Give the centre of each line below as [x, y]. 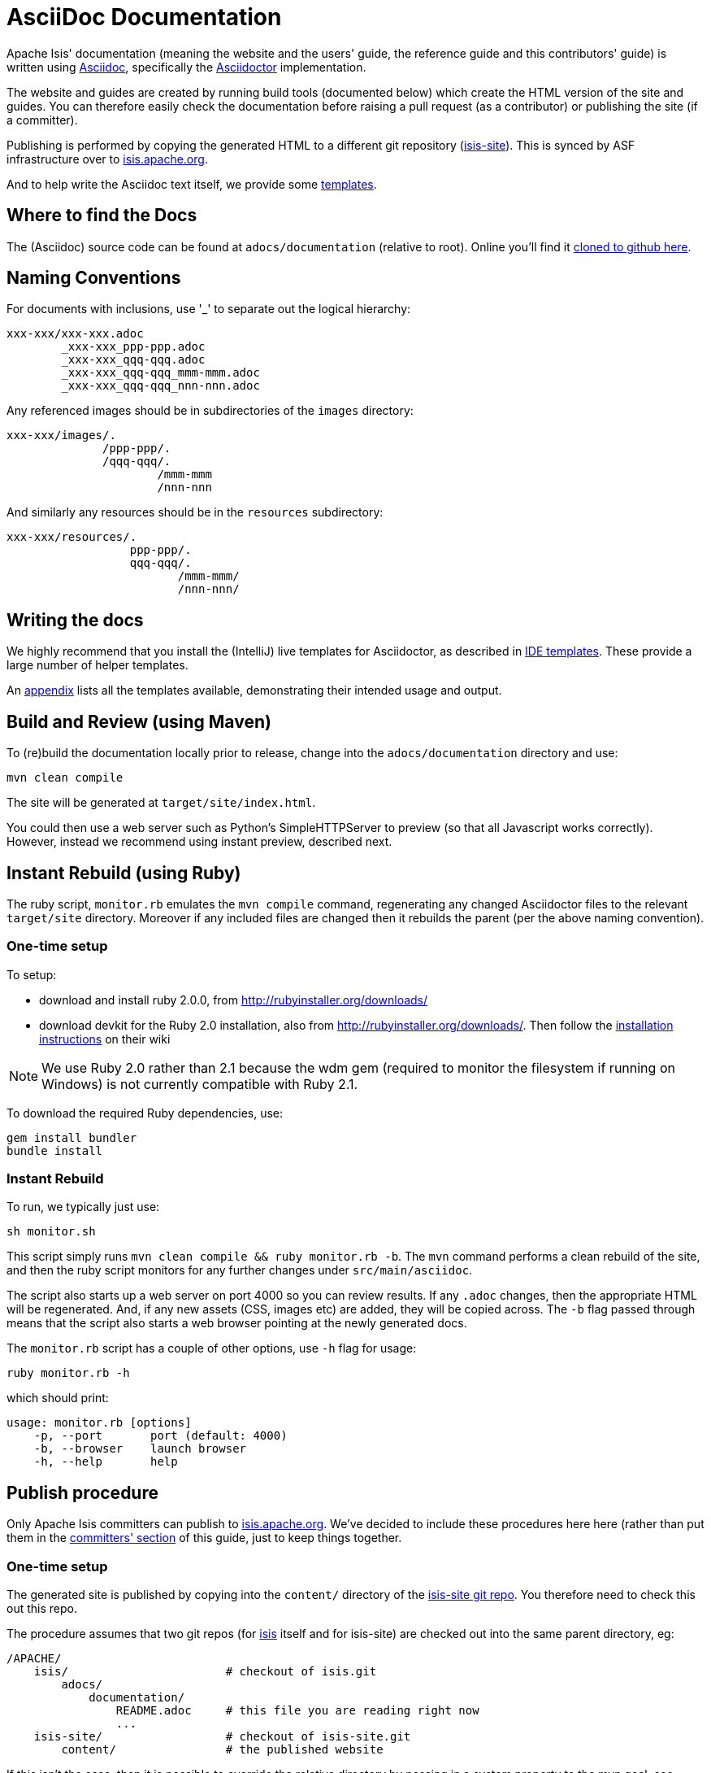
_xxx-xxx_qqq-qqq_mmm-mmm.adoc [160, 373]
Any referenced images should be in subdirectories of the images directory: [210, 411]
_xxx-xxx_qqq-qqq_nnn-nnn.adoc [160, 386]
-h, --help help [106, 1462]
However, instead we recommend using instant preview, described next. [199, 842]
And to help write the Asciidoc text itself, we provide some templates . [192, 184]
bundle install [55, 1150]
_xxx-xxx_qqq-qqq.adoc [133, 360]
